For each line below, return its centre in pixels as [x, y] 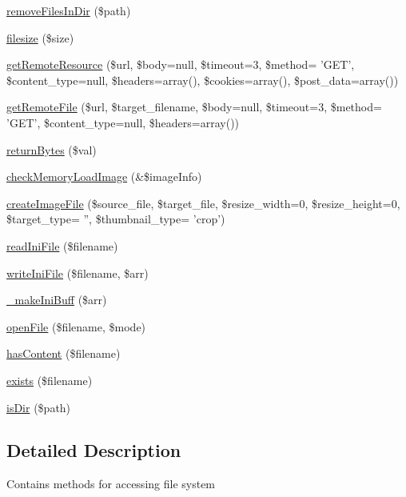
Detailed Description [94, 450]
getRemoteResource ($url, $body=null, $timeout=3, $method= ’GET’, [181, 64]
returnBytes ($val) [52, 149]
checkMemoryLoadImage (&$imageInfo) [104, 176]
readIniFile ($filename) [62, 245]
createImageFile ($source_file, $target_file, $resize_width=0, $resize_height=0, [203, 203]
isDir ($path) [39, 407]
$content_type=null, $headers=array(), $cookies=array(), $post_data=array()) [203, 80]
